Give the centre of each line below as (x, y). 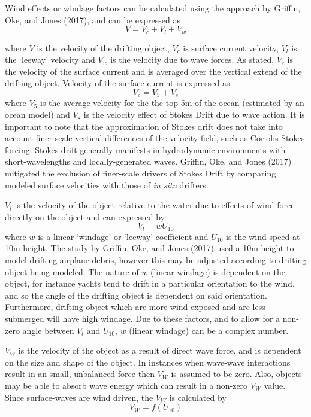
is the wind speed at (263, 236)
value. (275, 385)
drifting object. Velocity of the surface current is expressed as (117, 83)
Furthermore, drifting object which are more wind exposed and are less (135, 307)
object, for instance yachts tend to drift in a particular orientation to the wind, (150, 283)
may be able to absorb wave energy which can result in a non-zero (126, 385)
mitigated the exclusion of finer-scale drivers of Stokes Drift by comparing (141, 173)
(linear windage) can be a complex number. (209, 330)
